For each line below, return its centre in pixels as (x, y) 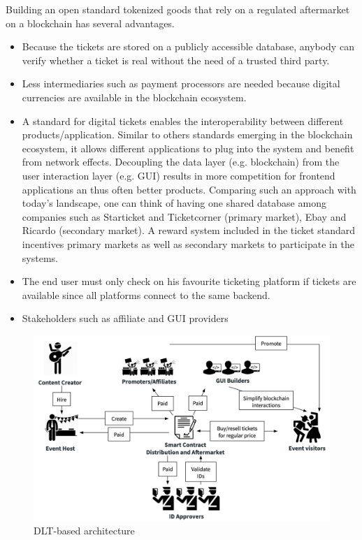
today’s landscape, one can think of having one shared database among (174, 203)
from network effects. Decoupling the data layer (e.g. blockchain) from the (181, 162)
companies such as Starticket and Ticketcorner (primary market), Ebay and (184, 216)
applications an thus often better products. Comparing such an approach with (189, 189)
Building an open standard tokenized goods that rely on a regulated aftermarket (178, 9)
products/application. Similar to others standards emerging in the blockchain (187, 134)
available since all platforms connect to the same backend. (146, 294)
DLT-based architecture (84, 531)
